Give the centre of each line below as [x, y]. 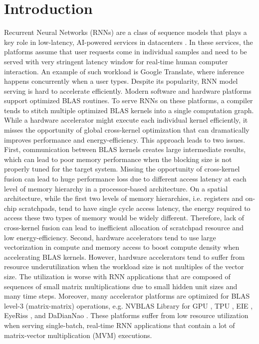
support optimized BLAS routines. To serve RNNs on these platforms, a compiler [129, 100]
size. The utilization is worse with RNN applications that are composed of [117, 276]
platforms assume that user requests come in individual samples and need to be [126, 52]
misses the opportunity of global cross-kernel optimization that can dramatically [127, 130]
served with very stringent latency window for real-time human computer [116, 61]
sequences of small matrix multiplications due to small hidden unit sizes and [121, 286]
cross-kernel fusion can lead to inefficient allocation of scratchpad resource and [124, 227]
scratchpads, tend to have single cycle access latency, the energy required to [134, 208]
